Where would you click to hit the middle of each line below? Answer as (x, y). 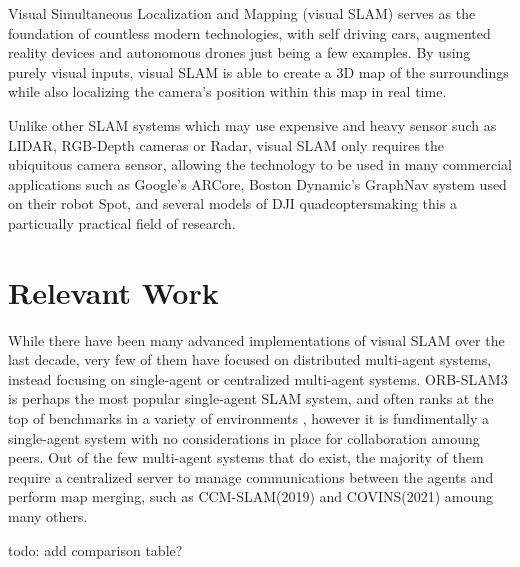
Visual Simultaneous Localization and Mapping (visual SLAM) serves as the (242, 13)
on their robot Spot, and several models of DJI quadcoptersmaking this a (232, 203)
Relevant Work (113, 291)
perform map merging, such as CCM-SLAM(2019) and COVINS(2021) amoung (251, 496)
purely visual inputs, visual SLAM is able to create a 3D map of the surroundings (258, 71)
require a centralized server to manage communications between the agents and (251, 476)
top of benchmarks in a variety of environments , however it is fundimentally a (249, 418)
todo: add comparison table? (95, 549)
